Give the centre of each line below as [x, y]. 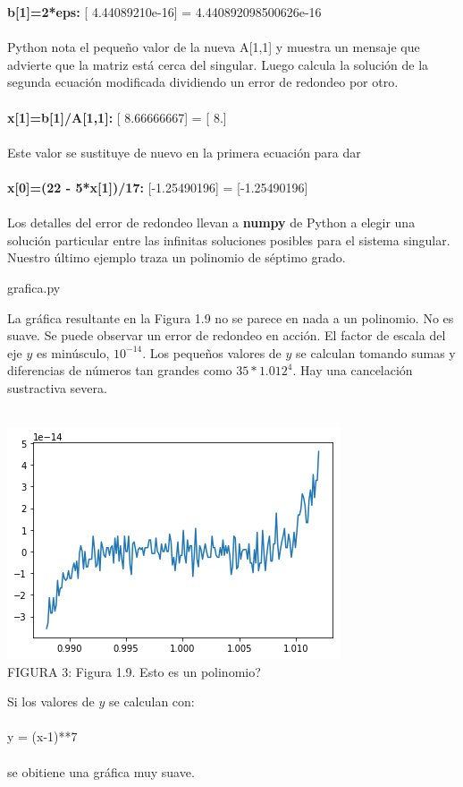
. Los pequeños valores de [212, 352]
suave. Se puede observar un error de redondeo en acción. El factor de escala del [227, 335]
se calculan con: [152, 701]
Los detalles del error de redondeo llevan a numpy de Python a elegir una [211, 222]
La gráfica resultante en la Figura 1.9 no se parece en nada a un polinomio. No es [231, 317]
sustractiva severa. [57, 387]
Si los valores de [51, 701]
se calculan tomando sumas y [376, 352]
